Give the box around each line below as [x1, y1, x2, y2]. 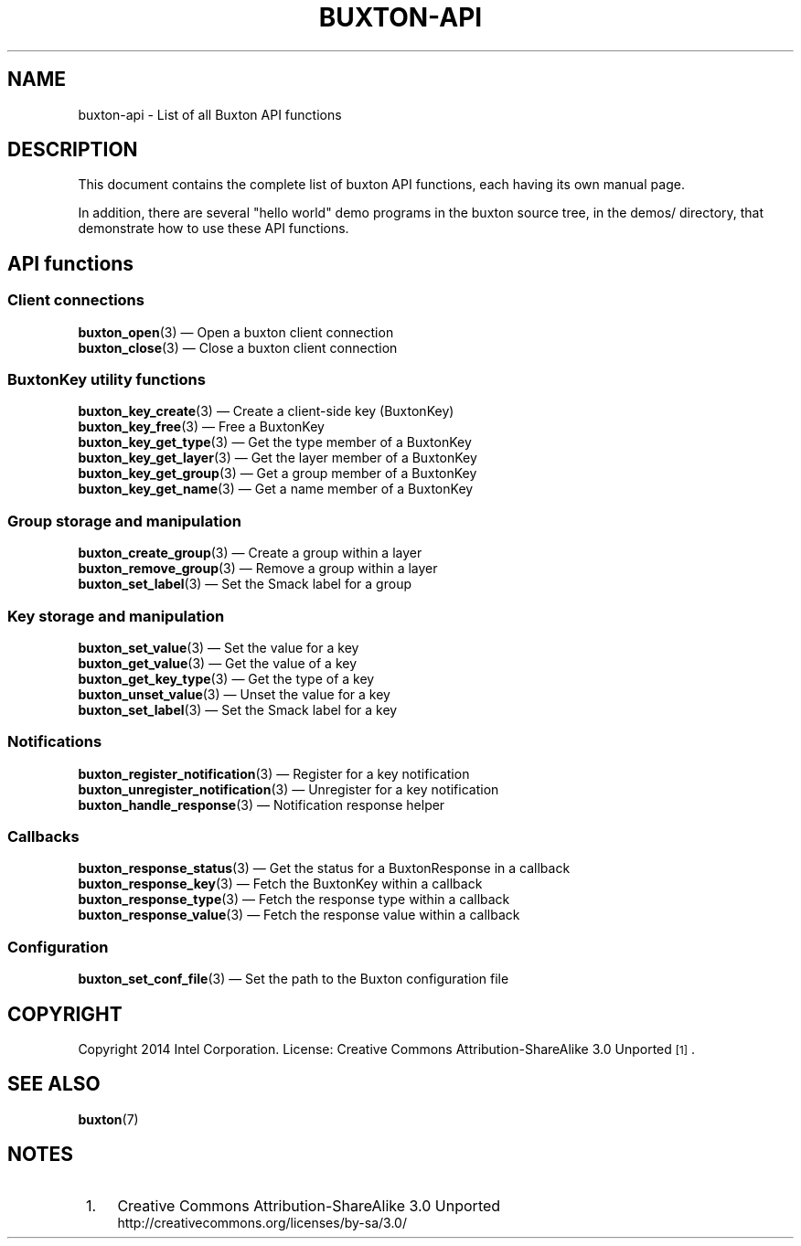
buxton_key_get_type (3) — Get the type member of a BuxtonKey [78, 434, 472, 451]
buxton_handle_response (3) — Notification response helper [78, 796, 445, 813]
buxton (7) [78, 1111, 139, 1127]
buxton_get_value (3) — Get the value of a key [78, 655, 358, 671]
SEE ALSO [7, 1072, 101, 1096]
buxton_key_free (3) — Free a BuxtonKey [78, 419, 325, 435]
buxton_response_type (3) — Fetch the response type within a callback [78, 891, 510, 908]
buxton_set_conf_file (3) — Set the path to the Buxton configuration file [78, 971, 509, 987]
